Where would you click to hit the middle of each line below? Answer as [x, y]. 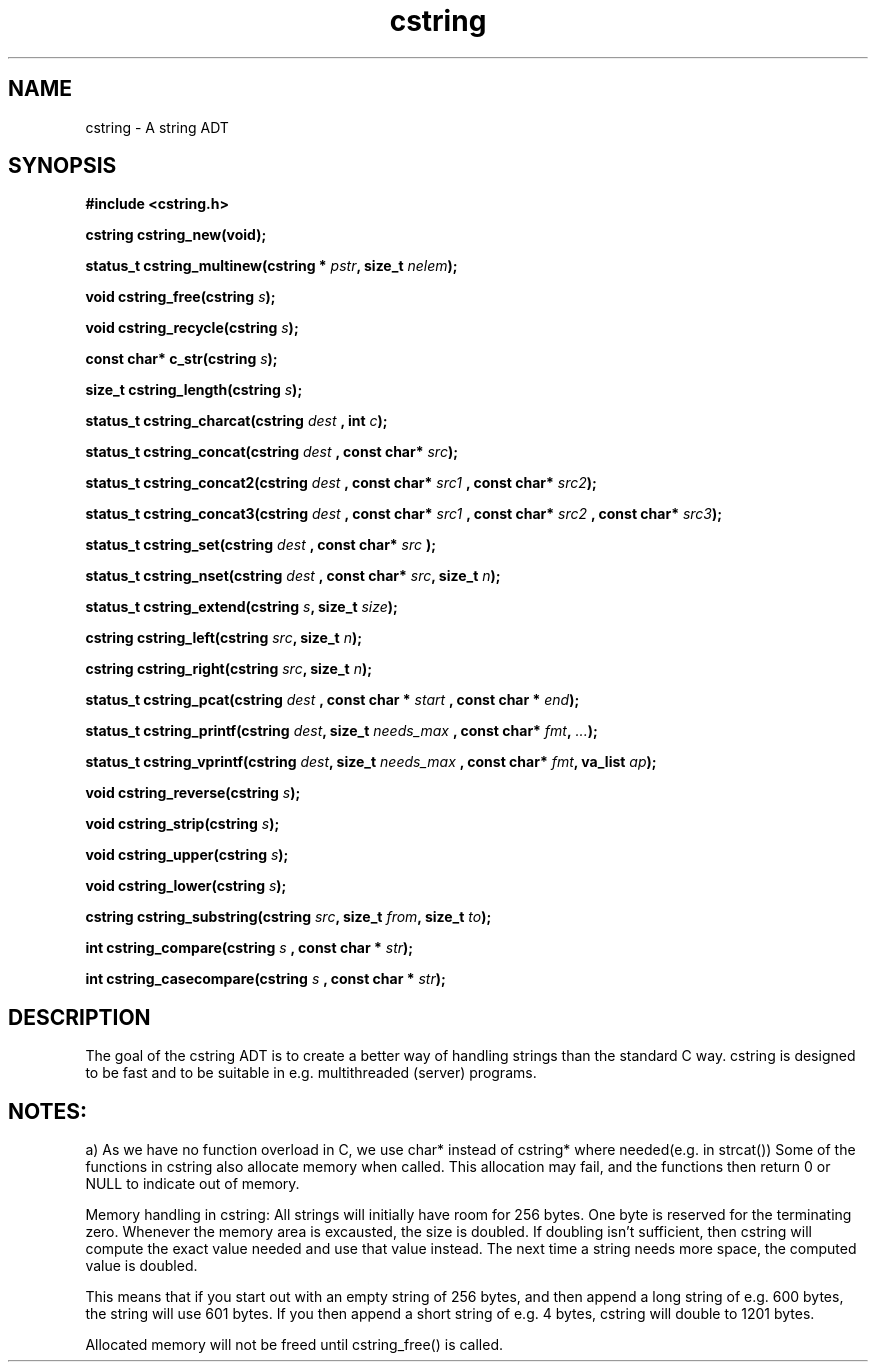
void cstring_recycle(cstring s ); [192, 328]
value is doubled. [141, 1266]
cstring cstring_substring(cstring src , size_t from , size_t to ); [288, 917]
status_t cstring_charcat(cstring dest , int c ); [236, 421]
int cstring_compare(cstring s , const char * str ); [249, 948]
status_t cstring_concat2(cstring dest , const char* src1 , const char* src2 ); [341, 483]
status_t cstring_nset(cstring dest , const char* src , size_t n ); [293, 576]
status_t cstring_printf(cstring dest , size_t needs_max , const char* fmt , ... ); [341, 731]
